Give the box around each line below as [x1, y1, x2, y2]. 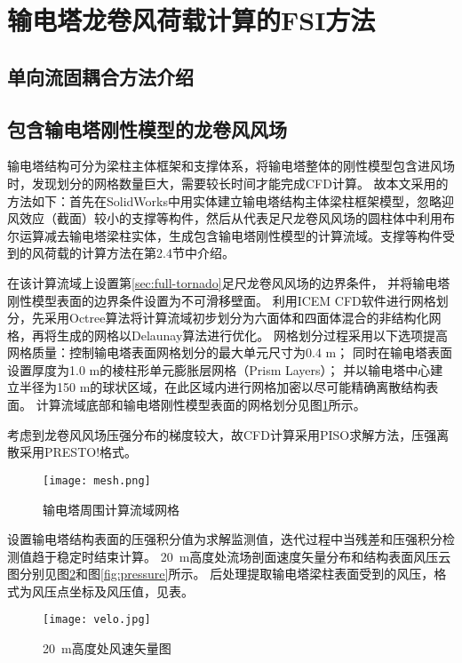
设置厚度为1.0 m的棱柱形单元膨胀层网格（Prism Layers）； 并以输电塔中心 [7, 360, 431, 379]
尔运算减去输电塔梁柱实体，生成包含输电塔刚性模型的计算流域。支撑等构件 [7, 226, 442, 244]
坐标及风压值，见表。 [68, 581, 194, 600]
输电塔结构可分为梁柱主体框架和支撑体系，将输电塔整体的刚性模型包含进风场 [7, 156, 455, 175]
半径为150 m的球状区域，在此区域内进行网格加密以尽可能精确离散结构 [19, 378, 426, 396]
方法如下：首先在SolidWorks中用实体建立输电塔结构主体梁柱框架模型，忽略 [7, 191, 442, 210]
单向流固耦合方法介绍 [7, 62, 194, 90]
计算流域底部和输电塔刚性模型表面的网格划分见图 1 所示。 [36, 395, 366, 414]
